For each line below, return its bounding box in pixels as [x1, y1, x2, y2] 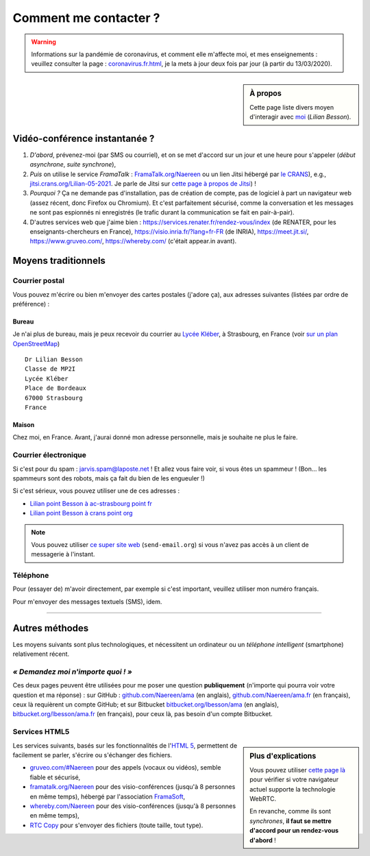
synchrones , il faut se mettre [249, 816, 332, 825]
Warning [31, 38, 56, 46]
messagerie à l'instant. [31, 550, 95, 559]
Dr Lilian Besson [25, 356, 83, 363]
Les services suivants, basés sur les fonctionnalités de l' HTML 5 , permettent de [12, 741, 238, 750]
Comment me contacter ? [12, 10, 160, 25]
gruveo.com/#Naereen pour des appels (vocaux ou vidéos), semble [29, 763, 221, 772]
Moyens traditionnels [12, 255, 106, 267]
